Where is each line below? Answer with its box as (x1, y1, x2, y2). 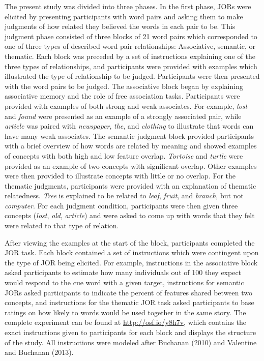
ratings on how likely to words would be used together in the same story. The (5, 307, 246, 317)
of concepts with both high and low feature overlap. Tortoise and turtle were (5, 150, 243, 161)
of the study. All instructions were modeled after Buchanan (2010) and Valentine (5, 337, 257, 347)
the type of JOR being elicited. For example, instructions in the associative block (5, 257, 258, 267)
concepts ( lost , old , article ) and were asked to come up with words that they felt (5, 210, 255, 221)
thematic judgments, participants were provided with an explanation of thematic (5, 180, 256, 191)
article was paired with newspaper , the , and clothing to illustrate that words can (5, 121, 254, 131)
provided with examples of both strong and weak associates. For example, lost (5, 100, 248, 111)
